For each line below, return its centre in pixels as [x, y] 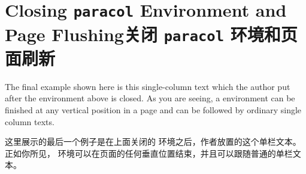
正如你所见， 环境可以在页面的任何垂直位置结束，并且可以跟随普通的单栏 [149, 153]
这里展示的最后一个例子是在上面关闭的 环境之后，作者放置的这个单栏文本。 [153, 142]
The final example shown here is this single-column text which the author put [148, 86]
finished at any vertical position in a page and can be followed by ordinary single [153, 109]
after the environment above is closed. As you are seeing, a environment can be [150, 98]
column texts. [30, 121]
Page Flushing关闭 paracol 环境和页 [151, 34]
